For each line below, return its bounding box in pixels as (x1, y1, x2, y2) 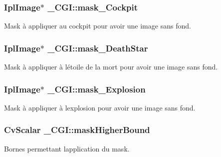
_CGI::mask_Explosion (47, 82, 146, 95)
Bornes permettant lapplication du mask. (4, 143, 130, 153)
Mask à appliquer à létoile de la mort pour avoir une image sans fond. (4, 61, 218, 72)
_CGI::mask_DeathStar (47, 41, 148, 54)
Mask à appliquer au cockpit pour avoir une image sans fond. (4, 20, 191, 31)
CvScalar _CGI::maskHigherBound (4, 123, 150, 136)
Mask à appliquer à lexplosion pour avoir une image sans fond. (4, 102, 196, 112)
